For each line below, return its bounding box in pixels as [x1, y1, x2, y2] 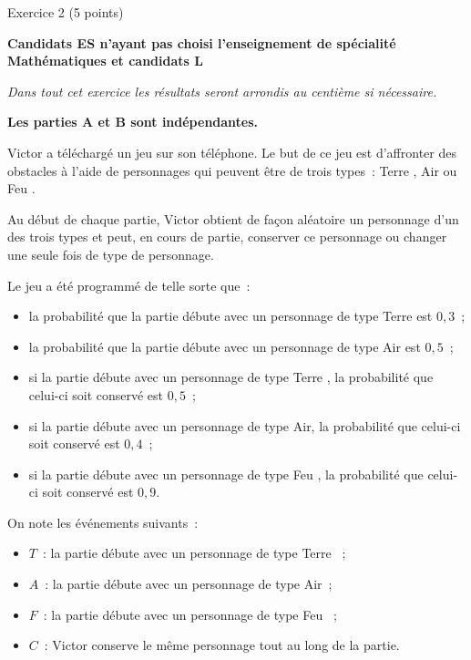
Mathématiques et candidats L [7, 51, 203, 70]
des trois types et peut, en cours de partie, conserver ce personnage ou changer [7, 227, 447, 246]
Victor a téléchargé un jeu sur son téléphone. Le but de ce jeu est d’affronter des [7, 142, 456, 161]
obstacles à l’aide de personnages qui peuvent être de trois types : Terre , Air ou [7, 160, 457, 180]
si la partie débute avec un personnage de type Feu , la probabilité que [28, 464, 424, 483]
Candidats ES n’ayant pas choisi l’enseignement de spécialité [7, 33, 396, 52]
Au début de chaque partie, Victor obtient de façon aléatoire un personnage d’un [7, 209, 459, 228]
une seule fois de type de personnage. [7, 244, 214, 263]
